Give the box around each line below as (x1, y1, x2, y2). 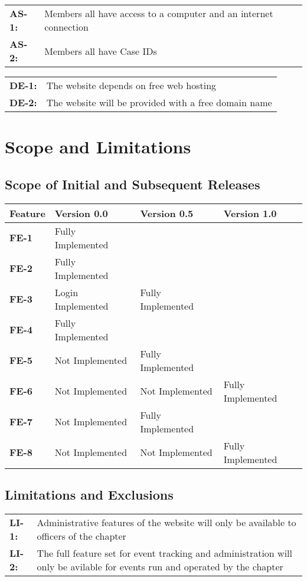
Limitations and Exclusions (5, 485, 174, 503)
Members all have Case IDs (44, 44, 157, 58)
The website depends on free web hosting (46, 78, 217, 92)
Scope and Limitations (5, 134, 191, 159)
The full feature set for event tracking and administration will (37, 546, 292, 560)
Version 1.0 (223, 206, 277, 220)
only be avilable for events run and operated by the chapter (37, 559, 283, 573)
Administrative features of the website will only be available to (37, 515, 296, 529)
